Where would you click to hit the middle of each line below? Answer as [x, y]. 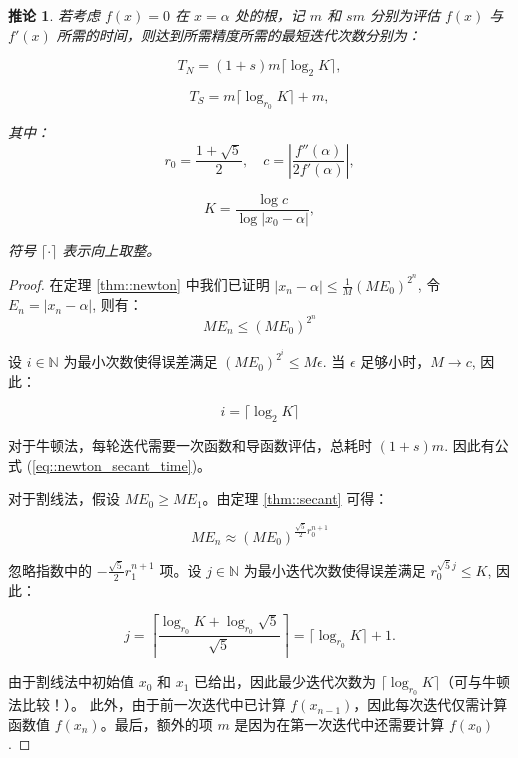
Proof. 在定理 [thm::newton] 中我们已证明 [139, 284]
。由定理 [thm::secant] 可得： [295, 498]
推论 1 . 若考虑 [54, 15]
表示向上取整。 [111, 249]
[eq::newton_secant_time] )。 [122, 464]
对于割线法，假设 [64, 498]
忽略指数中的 [50, 569]
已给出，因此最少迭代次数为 [285, 681]
